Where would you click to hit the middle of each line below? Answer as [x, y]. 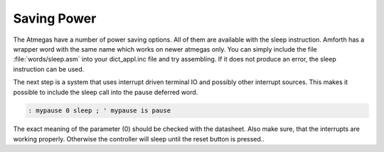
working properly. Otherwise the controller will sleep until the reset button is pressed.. [139, 139]
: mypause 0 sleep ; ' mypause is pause [99, 111]
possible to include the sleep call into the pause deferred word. [106, 92]
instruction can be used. [49, 69]
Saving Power [55, 18]
